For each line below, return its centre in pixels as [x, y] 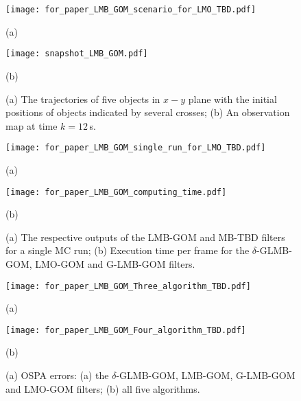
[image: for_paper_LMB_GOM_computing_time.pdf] [116, 192]
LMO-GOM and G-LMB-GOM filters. [115, 263]
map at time [32, 125]
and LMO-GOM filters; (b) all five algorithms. [103, 388]
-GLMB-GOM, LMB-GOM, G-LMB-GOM [206, 375]
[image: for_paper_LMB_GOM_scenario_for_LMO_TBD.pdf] [131, 10]
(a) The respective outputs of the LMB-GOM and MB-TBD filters [145, 237]
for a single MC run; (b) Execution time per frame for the [128, 250]
